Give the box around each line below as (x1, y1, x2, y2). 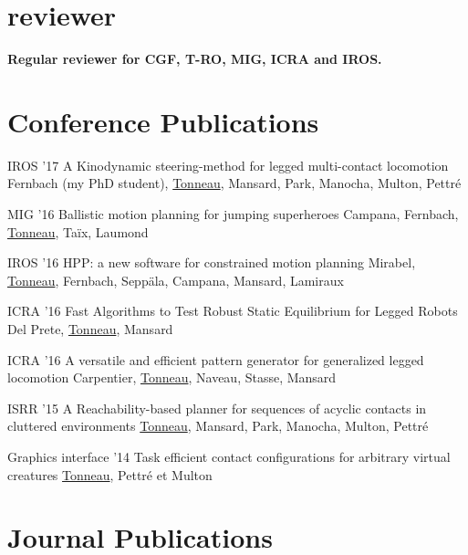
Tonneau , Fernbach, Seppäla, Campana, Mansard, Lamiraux (7, 270, 344, 289)
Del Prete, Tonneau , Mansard (7, 319, 173, 338)
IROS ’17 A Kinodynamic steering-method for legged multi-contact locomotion (7, 155, 449, 174)
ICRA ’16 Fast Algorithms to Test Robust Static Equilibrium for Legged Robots (7, 301, 458, 320)
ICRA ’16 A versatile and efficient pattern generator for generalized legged (7, 350, 424, 369)
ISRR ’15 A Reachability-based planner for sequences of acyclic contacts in (7, 398, 427, 417)
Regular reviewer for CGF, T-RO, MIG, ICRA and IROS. (7, 49, 382, 68)
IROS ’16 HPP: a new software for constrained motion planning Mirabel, (7, 253, 416, 272)
